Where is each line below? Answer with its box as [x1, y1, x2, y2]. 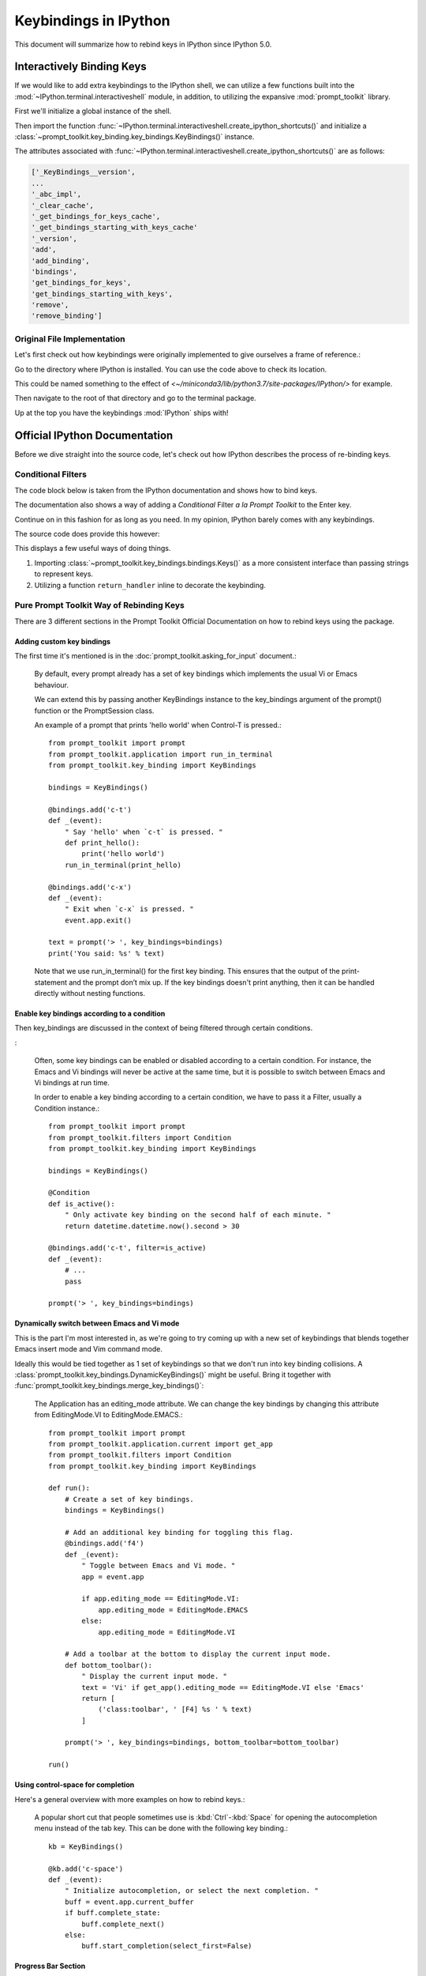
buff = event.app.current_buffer [64, 1897, 195, 1906]
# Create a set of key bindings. [64, 1495, 195, 1503]
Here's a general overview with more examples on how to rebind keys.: [14, 1794, 245, 1804]
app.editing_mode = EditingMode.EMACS [98, 1605, 248, 1614]
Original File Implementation [14, 333, 125, 344]
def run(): [48, 1484, 91, 1493]
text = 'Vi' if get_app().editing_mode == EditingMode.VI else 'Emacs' [81, 1683, 364, 1691]
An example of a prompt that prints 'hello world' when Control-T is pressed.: [34, 720, 282, 730]
